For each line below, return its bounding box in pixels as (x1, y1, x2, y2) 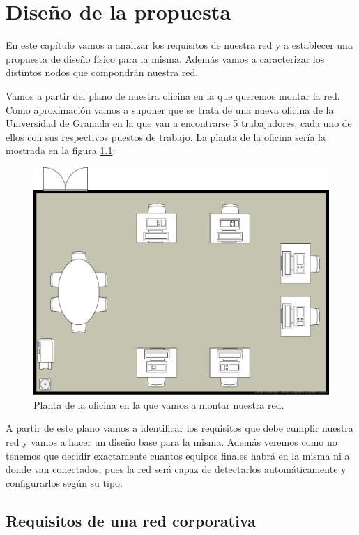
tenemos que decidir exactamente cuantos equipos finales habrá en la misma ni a (6, 448, 350, 462)
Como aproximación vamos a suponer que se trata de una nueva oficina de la (6, 102, 334, 116)
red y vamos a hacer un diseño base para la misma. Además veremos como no (6, 434, 337, 449)
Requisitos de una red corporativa (6, 509, 256, 531)
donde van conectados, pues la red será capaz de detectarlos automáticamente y (6, 462, 346, 476)
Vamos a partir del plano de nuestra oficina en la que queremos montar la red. (6, 88, 340, 103)
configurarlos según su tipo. (6, 475, 123, 490)
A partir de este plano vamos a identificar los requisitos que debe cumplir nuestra (6, 421, 353, 435)
